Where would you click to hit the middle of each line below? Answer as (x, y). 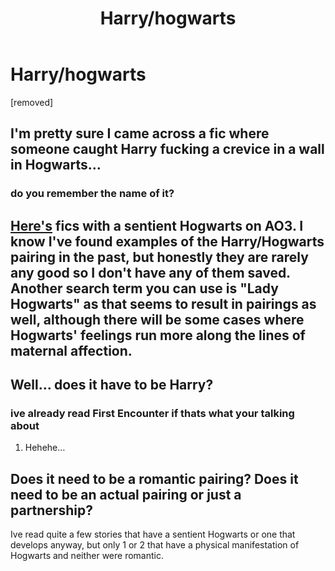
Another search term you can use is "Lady (144, 288)
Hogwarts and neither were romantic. (87, 556)
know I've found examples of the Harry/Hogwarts (167, 241)
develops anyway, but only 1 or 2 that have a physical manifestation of (155, 545)
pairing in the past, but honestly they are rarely (159, 257)
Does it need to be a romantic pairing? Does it (154, 478)
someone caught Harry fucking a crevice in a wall (167, 149)
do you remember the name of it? (92, 194)
